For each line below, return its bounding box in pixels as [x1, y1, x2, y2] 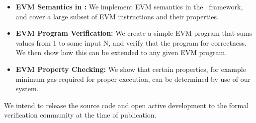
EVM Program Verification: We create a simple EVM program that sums [15, 28, 253, 38]
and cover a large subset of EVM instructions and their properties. [15, 11, 219, 21]
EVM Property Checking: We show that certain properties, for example [15, 63, 246, 74]
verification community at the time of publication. [4, 110, 157, 120]
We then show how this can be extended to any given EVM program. [15, 47, 227, 58]
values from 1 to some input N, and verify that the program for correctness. [15, 37, 247, 48]
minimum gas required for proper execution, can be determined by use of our [15, 73, 251, 84]
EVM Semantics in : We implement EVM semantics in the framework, [15, 1, 243, 11]
